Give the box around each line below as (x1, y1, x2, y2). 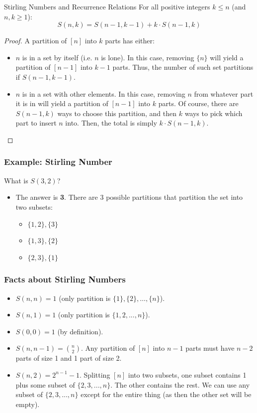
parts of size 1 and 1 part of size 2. (15, 353, 122, 363)
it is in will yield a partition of (15, 98, 108, 109)
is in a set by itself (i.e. (22, 52, 92, 62)
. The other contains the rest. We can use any (110, 379, 250, 390)
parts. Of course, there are (158, 98, 239, 109)
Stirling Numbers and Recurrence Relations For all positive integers (4, 1, 210, 11)
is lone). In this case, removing (101, 52, 194, 62)
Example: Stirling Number (4, 155, 112, 168)
